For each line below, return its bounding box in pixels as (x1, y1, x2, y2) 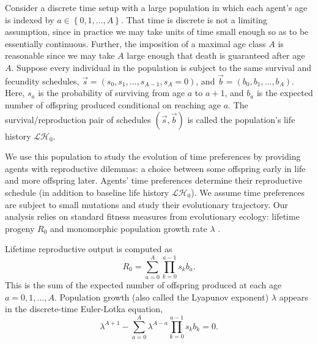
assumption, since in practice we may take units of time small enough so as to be (5, 25, 309, 38)
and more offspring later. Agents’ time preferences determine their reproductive (5, 174, 303, 187)
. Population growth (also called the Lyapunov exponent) (54, 290, 269, 303)
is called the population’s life (187, 113, 295, 125)
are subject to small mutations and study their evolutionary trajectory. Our (5, 198, 288, 211)
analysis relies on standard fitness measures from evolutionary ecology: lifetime (5, 210, 300, 223)
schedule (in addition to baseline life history (5, 185, 169, 198)
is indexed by (5, 13, 54, 26)
